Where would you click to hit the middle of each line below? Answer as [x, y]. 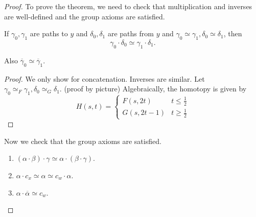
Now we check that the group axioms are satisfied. [83, 141]
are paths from [131, 33]
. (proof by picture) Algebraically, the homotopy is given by [153, 89]
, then [233, 33]
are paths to [49, 33]
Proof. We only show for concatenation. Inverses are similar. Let [104, 78]
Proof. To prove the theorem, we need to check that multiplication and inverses [128, 6]
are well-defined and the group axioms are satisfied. [85, 16]
